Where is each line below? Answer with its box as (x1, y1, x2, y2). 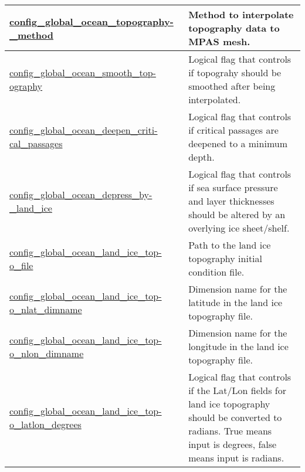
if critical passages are (188, 123, 279, 137)
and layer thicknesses (188, 194, 274, 208)
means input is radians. (188, 451, 284, 464)
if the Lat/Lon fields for (188, 383, 286, 397)
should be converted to (188, 410, 282, 424)
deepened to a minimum (188, 137, 288, 150)
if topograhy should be (188, 66, 282, 79)
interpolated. (188, 93, 241, 106)
